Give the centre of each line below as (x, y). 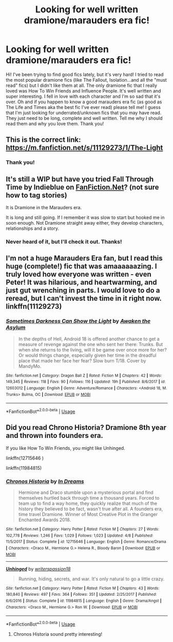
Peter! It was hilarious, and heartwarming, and (81, 282)
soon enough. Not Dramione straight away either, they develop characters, (85, 223)
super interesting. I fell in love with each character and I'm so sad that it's (83, 96)
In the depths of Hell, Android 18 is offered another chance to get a (89, 339)
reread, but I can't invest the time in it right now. (84, 298)
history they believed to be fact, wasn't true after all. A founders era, (91, 509)
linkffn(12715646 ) (25, 458)
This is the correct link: (43, 140)
